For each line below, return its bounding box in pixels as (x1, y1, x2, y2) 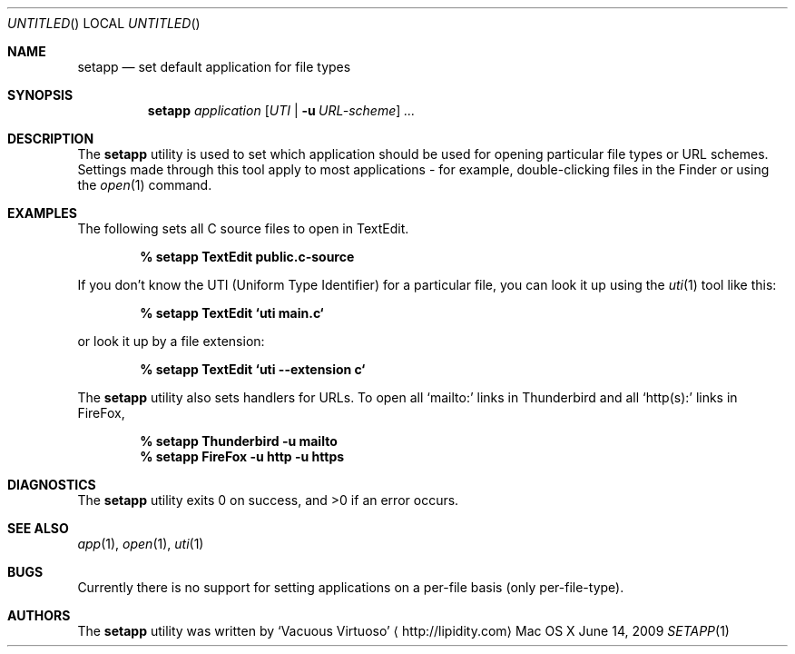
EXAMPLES (7, 205, 77, 221)
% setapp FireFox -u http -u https (140, 449, 345, 464)
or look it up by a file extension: (77, 333, 265, 349)
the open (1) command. (77, 177, 212, 193)
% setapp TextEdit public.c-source (140, 249, 355, 264)
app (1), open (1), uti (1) (77, 536, 204, 551)
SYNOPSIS (7, 87, 74, 103)
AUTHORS (7, 608, 71, 623)
